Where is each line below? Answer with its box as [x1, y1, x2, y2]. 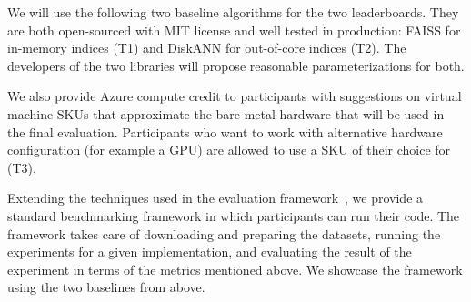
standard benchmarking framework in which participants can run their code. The [7, 206, 460, 225]
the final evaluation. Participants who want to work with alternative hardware [7, 122, 443, 141]
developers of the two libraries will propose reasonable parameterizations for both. [7, 55, 465, 75]
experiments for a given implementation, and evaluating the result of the [7, 242, 412, 261]
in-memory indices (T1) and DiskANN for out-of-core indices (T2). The [7, 38, 406, 57]
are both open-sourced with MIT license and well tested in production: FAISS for [7, 20, 461, 39]
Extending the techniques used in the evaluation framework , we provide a [7, 188, 424, 207]
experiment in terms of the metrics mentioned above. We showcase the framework [7, 259, 463, 278]
